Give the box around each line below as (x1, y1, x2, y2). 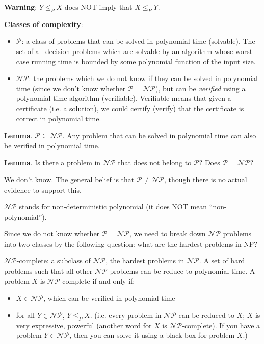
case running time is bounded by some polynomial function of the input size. (16, 56, 256, 66)
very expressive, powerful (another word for (16, 320, 152, 330)
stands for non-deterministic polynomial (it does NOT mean (19, 201, 207, 212)
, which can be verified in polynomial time (43, 293, 175, 303)
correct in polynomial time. (16, 113, 101, 123)
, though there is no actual (164, 174, 247, 184)
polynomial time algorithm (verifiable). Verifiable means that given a (16, 93, 231, 103)
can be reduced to (178, 309, 234, 320)
